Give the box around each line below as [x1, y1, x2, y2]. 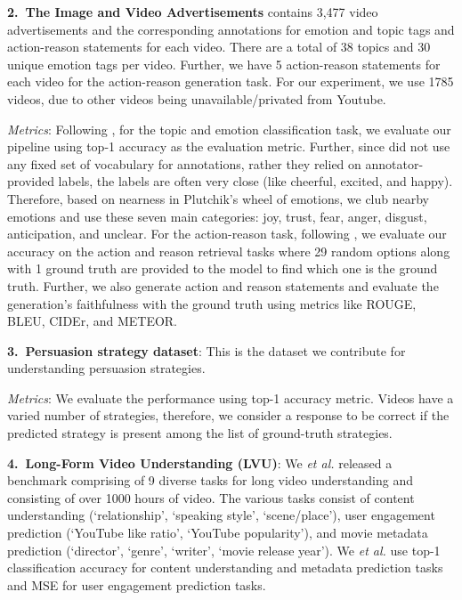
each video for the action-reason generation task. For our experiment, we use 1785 [7, 72, 454, 91]
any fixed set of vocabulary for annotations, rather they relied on [7, 154, 361, 173]
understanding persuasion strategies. [7, 359, 206, 377]
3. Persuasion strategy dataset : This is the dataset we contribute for [7, 341, 406, 360]
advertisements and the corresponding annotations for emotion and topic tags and [7, 20, 455, 38]
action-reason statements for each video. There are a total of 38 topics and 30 [7, 37, 431, 56]
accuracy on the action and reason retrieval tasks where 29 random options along [7, 241, 450, 260]
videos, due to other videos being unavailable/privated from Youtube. [7, 89, 386, 108]
